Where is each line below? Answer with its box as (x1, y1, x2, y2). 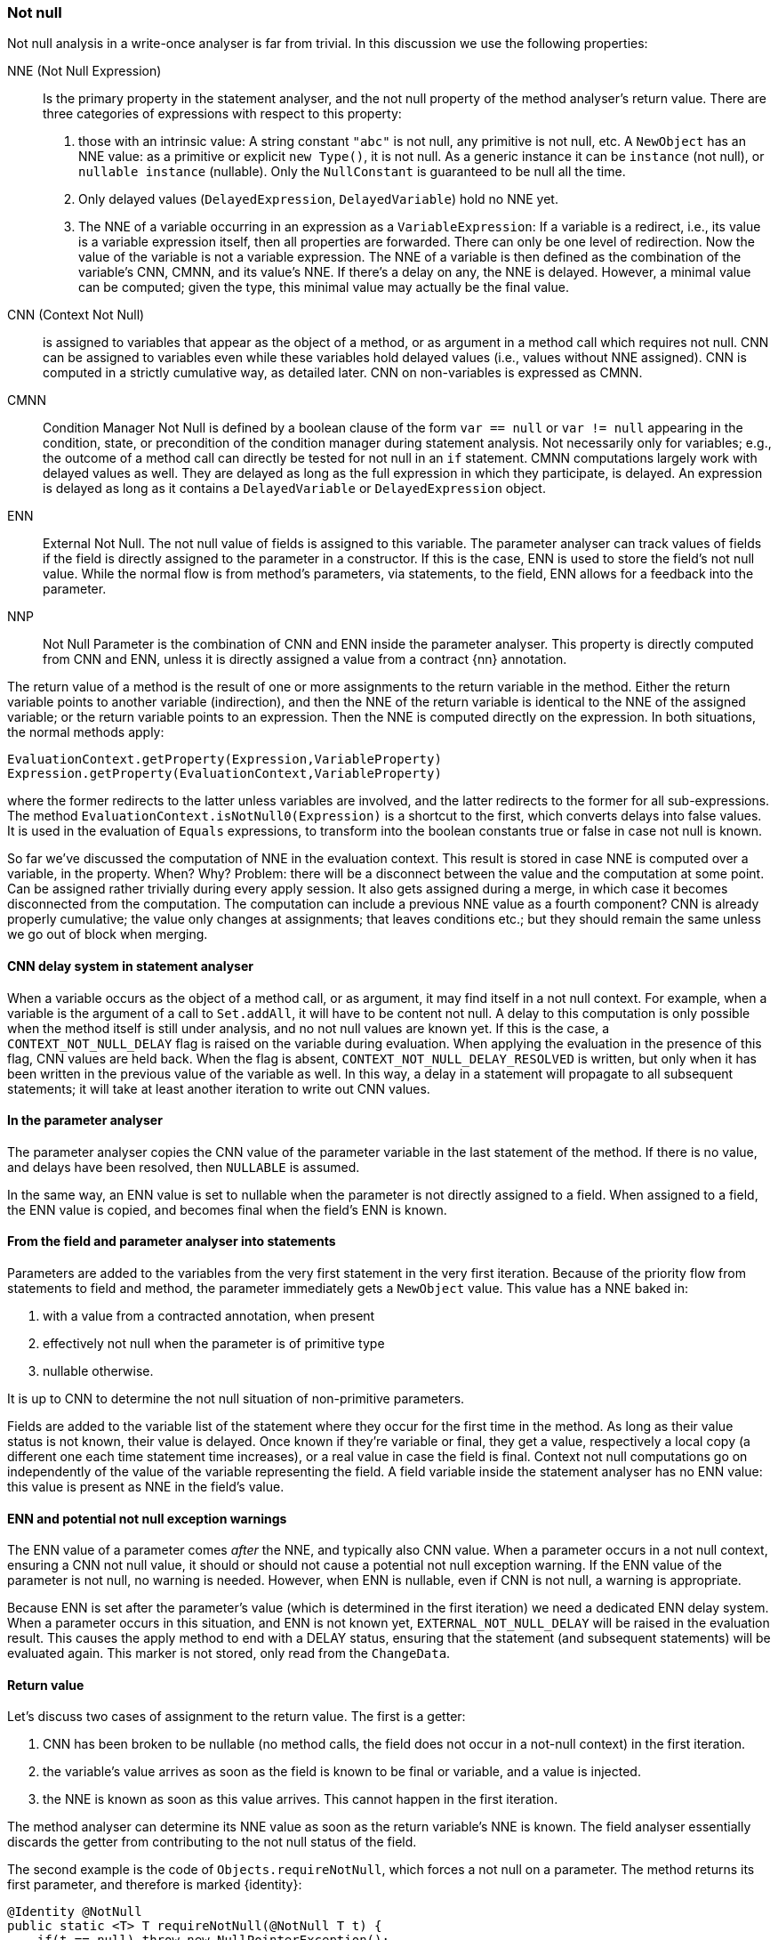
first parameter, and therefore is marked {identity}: (7, 1877, 302, 1893)
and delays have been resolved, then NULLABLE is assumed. (7, 1159, 360, 1175)
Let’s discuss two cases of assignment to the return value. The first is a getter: (7, 1709, 466, 1725)
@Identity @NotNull (7, 1904, 142, 1920)
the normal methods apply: (7, 724, 164, 740)
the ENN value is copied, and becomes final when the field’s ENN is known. (7, 1201, 447, 1217)
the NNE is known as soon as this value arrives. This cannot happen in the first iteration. (43, 1791, 558, 1807)
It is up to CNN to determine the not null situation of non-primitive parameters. (7, 1391, 465, 1407)
